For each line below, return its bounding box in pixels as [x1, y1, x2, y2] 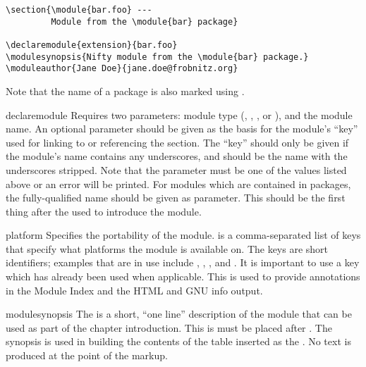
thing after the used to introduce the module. [6, 204, 202, 218]
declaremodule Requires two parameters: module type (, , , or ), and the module [6, 107, 353, 122]
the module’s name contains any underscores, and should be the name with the [6, 149, 348, 163]
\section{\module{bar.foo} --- [6, 5, 152, 15]
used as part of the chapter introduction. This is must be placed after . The [6, 320, 332, 335]
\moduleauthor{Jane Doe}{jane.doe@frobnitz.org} [6, 63, 238, 74]
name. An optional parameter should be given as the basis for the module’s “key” [6, 121, 358, 136]
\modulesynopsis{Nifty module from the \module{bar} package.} [6, 51, 309, 62]
